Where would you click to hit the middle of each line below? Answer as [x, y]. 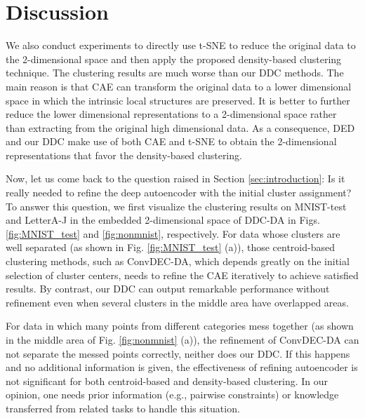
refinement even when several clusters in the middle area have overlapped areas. [177, 302]
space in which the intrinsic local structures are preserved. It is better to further [178, 100]
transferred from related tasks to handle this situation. [123, 408]
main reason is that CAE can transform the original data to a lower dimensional [179, 86]
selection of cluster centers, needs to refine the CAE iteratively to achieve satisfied [182, 275]
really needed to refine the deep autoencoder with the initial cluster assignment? [179, 193]
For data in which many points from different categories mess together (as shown [180, 326]
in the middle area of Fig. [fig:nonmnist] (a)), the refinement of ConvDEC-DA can [182, 339]
